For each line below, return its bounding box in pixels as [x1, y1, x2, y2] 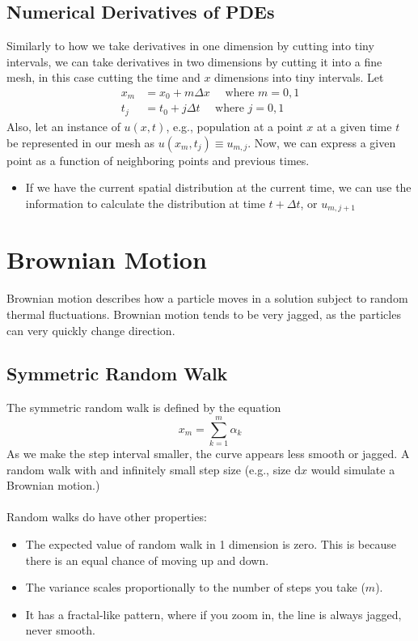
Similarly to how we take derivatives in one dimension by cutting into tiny [6, 37, 374, 54]
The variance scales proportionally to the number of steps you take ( [25, 579, 365, 596]
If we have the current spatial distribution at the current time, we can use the [25, 179, 412, 196]
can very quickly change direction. [6, 321, 175, 338]
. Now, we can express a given [247, 134, 396, 151]
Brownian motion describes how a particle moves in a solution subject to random [6, 290, 408, 307]
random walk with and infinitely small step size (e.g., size [6, 461, 291, 478]
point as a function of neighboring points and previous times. [6, 151, 310, 168]
